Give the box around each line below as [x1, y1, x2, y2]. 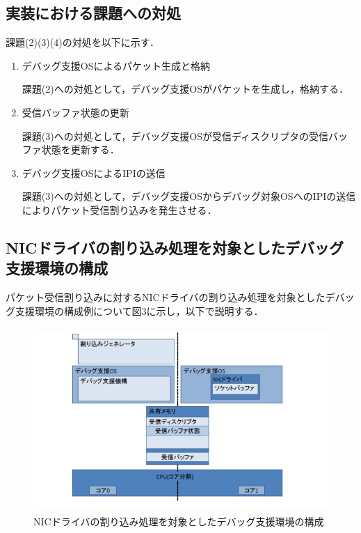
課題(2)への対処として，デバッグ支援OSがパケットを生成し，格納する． [22, 82, 348, 96]
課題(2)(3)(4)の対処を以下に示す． [6, 35, 160, 49]
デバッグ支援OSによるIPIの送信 [22, 165, 166, 180]
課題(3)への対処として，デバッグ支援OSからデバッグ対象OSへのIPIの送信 [22, 189, 356, 203]
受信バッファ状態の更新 [22, 105, 129, 119]
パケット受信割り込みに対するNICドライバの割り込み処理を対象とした [6, 290, 326, 304]
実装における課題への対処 [6, 2, 181, 24]
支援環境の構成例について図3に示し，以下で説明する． [15, 303, 264, 318]
